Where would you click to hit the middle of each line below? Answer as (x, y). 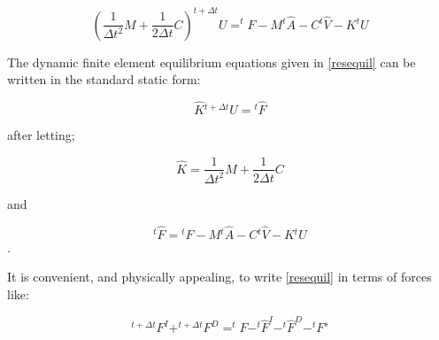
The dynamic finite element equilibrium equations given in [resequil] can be (212, 62)
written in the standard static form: (104, 79)
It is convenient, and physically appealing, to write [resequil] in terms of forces (219, 277)
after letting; (41, 134)
